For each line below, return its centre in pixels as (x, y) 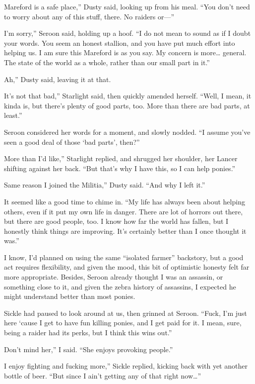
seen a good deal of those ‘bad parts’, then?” (72, 142)
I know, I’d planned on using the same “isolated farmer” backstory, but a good (124, 257)
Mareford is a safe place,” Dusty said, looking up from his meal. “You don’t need (127, 6)
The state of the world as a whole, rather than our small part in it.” (107, 62)
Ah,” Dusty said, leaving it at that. (58, 79)
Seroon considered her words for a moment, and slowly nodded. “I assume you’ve (127, 132)
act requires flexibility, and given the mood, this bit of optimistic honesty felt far (127, 267)
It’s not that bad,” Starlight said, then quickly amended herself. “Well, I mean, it (128, 96)
